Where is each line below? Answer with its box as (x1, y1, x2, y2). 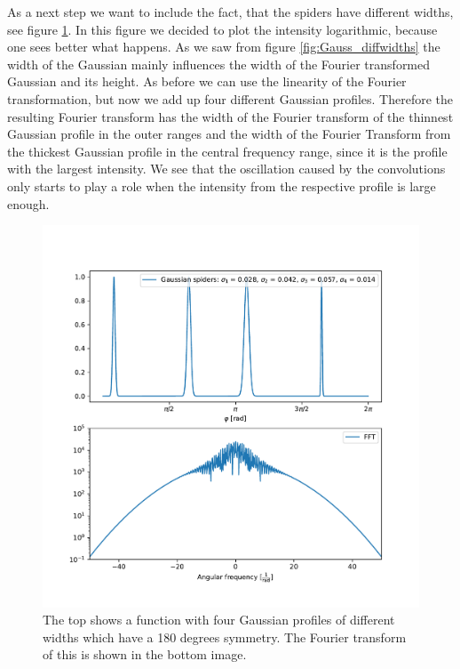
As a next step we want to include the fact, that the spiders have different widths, (7, 3, 454, 20)
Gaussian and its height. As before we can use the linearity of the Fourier (7, 72, 407, 91)
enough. (7, 194, 50, 213)
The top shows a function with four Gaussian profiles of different (43, 610, 395, 629)
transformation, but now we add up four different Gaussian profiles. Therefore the (7, 89, 453, 108)
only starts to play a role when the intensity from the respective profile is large (7, 176, 436, 195)
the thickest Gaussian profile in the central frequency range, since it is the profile (7, 141, 448, 160)
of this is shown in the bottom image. (43, 645, 247, 664)
